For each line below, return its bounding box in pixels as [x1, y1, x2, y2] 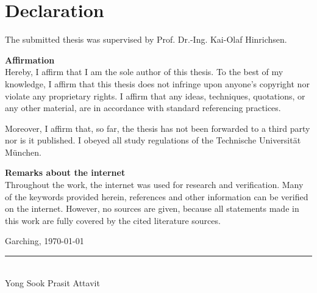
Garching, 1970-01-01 [5, 234, 84, 247]
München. [5, 145, 41, 158]
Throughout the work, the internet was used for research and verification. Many [5, 178, 304, 191]
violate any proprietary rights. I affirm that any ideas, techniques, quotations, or [5, 89, 305, 102]
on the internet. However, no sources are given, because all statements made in [5, 202, 299, 215]
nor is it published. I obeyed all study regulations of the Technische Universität [5, 134, 301, 146]
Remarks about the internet [5, 166, 126, 179]
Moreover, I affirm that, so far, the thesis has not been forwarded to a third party [5, 121, 310, 134]
